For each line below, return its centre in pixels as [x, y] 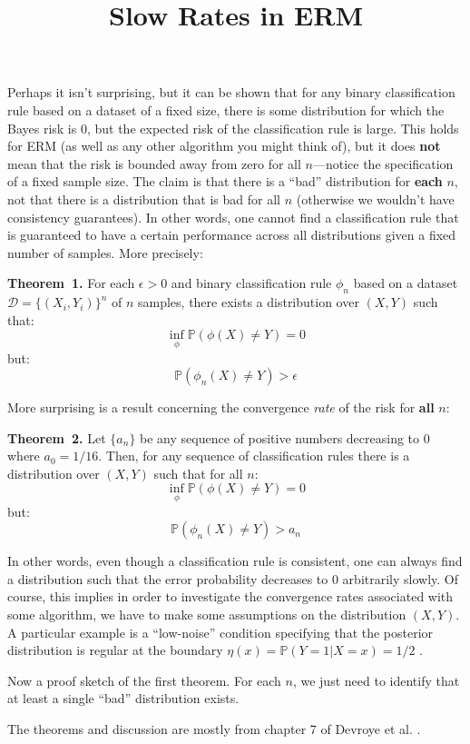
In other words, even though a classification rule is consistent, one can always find [235, 561]
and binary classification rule [251, 283]
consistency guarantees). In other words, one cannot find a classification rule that [233, 217]
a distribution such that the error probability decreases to [168, 578]
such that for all [198, 473]
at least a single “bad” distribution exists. [123, 698]
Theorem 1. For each [71, 283]
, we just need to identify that [376, 680]
